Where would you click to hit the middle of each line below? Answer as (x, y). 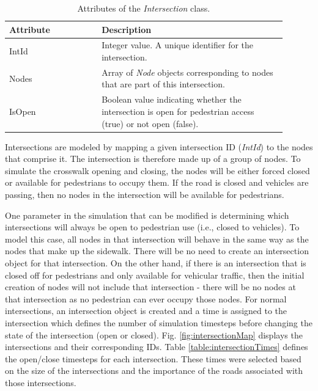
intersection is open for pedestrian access (178, 111)
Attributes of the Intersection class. (144, 8)
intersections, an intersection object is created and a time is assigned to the (146, 311)
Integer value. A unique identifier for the (178, 45)
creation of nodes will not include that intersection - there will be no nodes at (150, 287)
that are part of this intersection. (163, 84)
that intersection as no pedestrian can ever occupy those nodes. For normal (146, 298)
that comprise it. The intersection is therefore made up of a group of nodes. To (153, 159)
